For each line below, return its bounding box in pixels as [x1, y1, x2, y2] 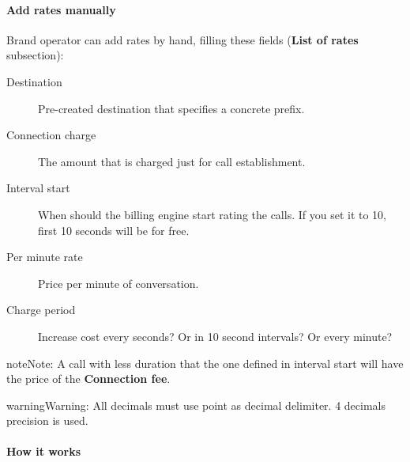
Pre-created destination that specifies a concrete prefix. [38, 100, 305, 116]
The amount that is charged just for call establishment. [38, 153, 306, 169]
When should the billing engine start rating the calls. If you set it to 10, [38, 206, 387, 222]
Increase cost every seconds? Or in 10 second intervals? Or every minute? [38, 328, 393, 344]
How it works [6, 443, 81, 460]
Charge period [6, 301, 76, 318]
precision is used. [6, 412, 88, 429]
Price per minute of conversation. [38, 275, 199, 291]
